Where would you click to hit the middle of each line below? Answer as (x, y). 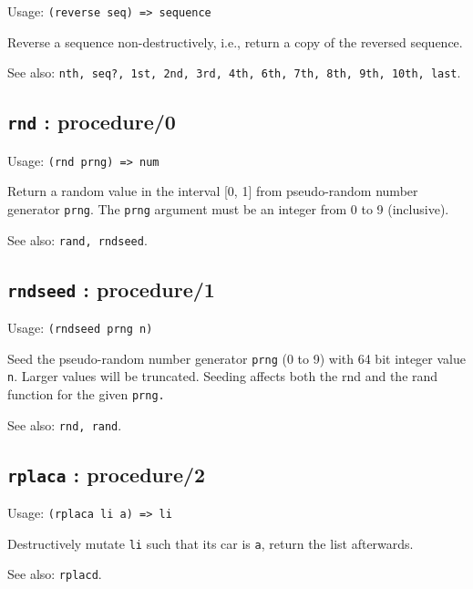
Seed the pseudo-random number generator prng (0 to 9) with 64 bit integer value (236, 358)
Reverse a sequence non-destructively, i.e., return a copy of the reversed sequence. (235, 41)
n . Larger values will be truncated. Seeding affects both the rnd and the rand (223, 376)
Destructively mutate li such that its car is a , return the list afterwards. (211, 543)
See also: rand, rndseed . (77, 239)
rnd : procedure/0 (92, 122)
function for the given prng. (86, 394)
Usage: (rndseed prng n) (80, 328)
